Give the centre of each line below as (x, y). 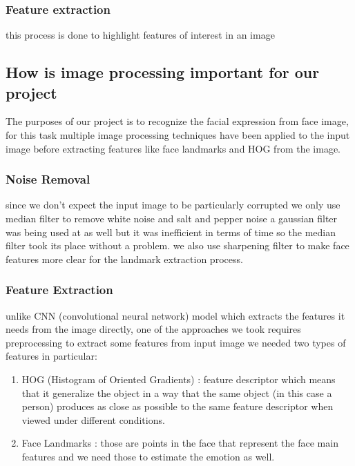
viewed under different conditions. (93, 419)
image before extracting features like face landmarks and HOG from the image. (173, 148)
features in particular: (51, 356)
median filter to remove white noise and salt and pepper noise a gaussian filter (172, 218)
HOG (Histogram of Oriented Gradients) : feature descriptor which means (179, 379)
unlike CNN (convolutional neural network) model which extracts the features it (175, 315)
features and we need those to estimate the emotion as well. (148, 456)
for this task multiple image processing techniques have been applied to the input (178, 135)
